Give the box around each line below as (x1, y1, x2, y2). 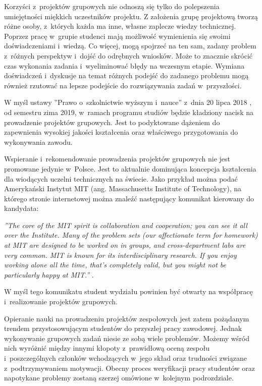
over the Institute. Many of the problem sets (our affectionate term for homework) (4, 230, 258, 240)
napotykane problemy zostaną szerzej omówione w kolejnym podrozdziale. (4, 372, 234, 383)
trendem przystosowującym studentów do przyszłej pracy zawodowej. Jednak (4, 323, 242, 334)
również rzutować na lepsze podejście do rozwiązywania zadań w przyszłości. (4, 80, 242, 90)
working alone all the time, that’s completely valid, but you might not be (4, 259, 226, 270)
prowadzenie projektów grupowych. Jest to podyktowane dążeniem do (4, 117, 220, 127)
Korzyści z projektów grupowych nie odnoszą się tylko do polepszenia (4, 1, 220, 11)
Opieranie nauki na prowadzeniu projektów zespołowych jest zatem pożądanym (4, 313, 249, 323)
